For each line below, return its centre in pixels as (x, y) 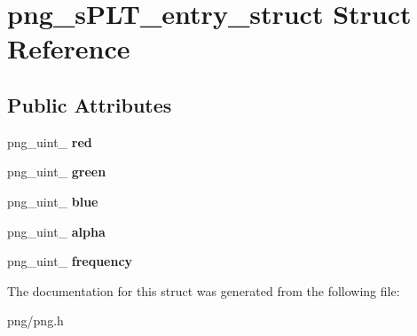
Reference (69, 48)
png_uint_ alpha (56, 231)
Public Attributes (90, 104)
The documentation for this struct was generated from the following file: (204, 290)
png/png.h (35, 320)
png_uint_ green (57, 172)
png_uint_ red (50, 141)
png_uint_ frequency (70, 261)
